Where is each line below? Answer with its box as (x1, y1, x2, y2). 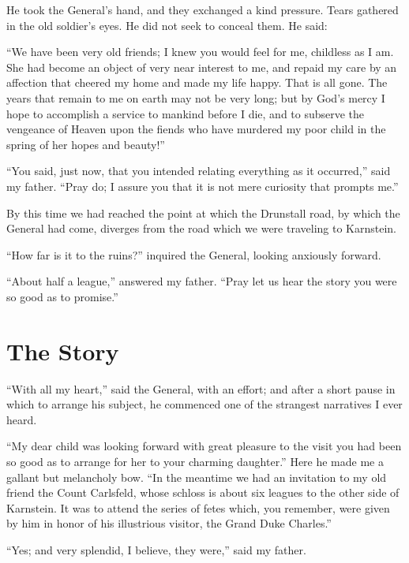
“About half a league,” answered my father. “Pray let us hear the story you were (6, 273, 397, 289)
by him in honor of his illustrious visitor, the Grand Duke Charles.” (6, 515, 332, 531)
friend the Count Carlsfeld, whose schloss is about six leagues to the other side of (6, 484, 400, 501)
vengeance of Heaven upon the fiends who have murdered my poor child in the (6, 121, 386, 137)
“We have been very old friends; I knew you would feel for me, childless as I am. (6, 43, 394, 60)
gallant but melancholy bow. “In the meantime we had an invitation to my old (6, 468, 387, 485)
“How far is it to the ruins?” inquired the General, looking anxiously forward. (6, 246, 381, 263)
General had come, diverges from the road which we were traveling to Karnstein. (6, 220, 396, 237)
